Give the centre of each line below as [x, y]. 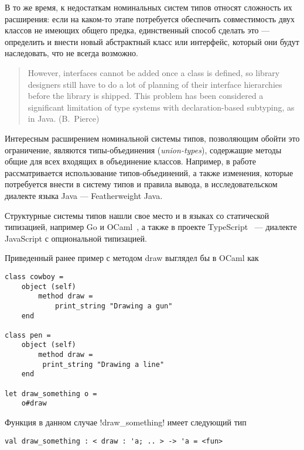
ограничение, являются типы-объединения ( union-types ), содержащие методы [143, 150]
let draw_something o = [51, 394]
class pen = [28, 335]
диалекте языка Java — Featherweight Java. [84, 195]
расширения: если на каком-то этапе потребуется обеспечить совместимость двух [150, 18]
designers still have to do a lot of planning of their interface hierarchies [155, 84]
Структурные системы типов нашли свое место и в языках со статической [137, 215]
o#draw [34, 403]
